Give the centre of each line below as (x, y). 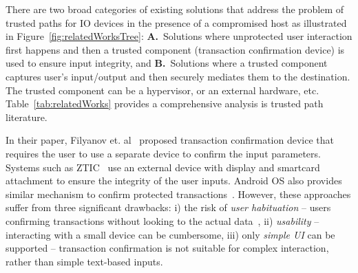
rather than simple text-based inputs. (84, 261)
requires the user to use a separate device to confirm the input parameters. (163, 153)
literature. (27, 117)
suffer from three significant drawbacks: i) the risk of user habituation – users (168, 207)
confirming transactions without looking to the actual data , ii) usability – (162, 220)
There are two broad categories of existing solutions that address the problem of (175, 9)
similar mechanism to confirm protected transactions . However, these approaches (178, 194)
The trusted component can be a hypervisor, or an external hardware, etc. (162, 90)
